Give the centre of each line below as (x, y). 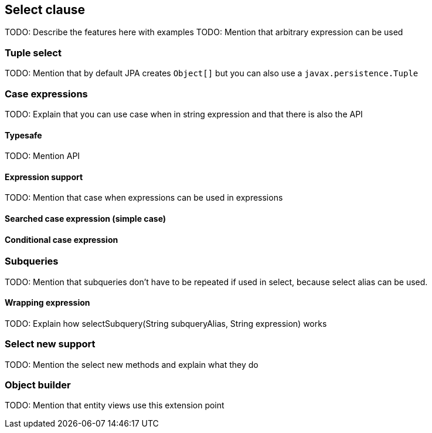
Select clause (45, 10)
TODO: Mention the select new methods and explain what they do (132, 364)
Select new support (50, 344)
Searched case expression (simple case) (86, 218)
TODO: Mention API (42, 156)
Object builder (38, 385)
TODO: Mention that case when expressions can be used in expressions (144, 198)
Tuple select (33, 53)
